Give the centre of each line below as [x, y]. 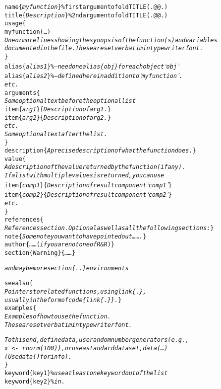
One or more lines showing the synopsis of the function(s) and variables [111, 40]
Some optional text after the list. [56, 134]
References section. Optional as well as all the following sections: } [109, 228]
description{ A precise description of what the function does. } [100, 151]
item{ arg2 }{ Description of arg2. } [58, 117]
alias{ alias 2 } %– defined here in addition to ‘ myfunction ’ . [94, 75]
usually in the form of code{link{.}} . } [63, 300]
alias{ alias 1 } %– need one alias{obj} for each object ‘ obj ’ [92, 65]
